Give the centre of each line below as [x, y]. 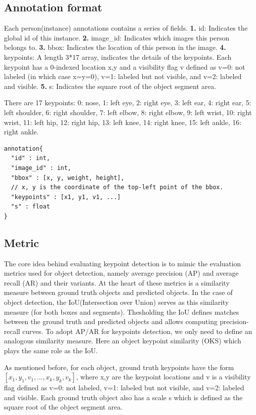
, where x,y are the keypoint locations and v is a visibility [163, 377]
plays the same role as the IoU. [51, 351]
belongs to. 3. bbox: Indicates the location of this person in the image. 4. [115, 47]
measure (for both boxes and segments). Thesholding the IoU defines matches [122, 311]
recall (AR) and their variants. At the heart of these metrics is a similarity [117, 282]
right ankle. [21, 132]
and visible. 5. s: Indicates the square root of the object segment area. [110, 86]
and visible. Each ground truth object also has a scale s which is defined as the [123, 397]
